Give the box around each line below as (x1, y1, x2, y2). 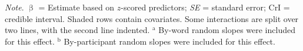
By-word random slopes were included (158, 24, 295, 36)
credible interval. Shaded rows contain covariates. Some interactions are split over (5, 12, 299, 24)
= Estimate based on (38, 1, 115, 13)
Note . (5, 1, 24, 13)
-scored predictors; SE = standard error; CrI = (121, 1, 290, 13)
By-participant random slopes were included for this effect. (64, 35, 275, 47)
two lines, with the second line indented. (5, 24, 150, 36)
